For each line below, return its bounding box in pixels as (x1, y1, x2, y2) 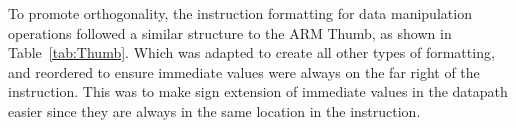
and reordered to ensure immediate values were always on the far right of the (8, 61, 480, 82)
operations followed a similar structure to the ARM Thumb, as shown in (8, 22, 452, 43)
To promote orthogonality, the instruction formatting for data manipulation (8, 3, 472, 23)
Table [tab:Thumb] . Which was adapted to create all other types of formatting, (8, 42, 495, 63)
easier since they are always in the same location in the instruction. (8, 100, 421, 121)
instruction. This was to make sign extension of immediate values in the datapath (8, 81, 508, 102)
